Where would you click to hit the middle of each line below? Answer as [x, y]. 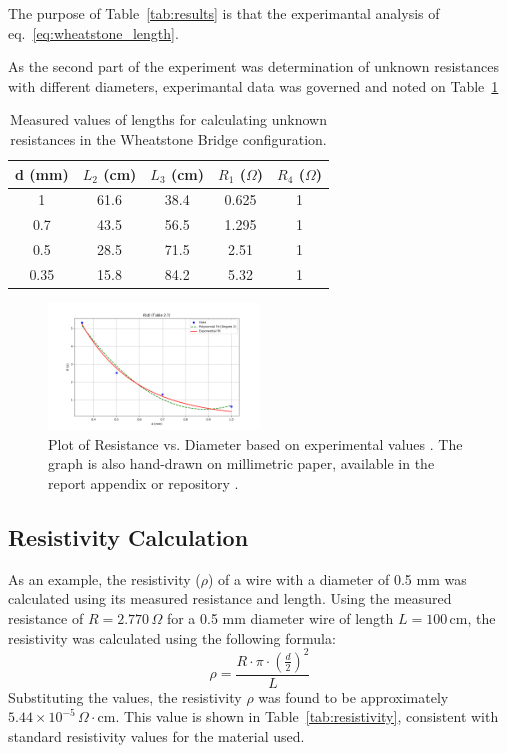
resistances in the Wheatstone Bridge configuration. [168, 138]
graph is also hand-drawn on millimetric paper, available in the [241, 463]
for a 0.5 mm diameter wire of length [280, 617]
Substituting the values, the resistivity [125, 696]
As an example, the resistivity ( [104, 578]
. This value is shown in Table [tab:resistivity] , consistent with [307, 716]
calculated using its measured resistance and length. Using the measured [230, 598]
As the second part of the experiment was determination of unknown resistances [253, 66]
